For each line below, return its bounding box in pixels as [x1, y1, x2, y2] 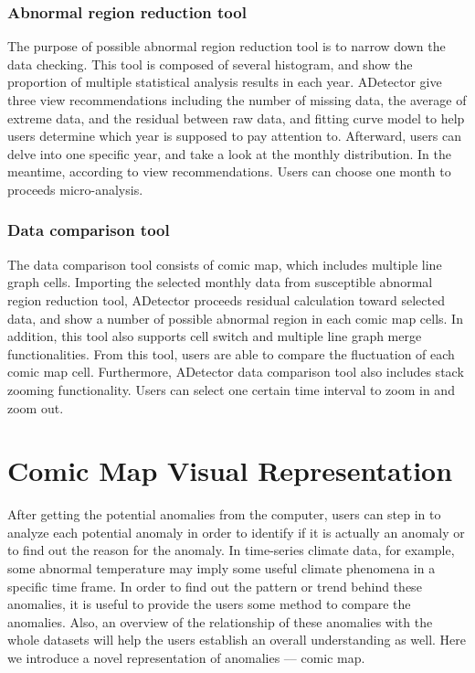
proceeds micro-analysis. [7, 179, 143, 198]
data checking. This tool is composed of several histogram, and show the [7, 54, 413, 73]
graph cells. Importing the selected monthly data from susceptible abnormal [7, 272, 433, 292]
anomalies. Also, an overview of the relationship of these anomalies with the [7, 612, 433, 631]
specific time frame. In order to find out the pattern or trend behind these [7, 576, 422, 595]
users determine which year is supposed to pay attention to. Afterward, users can [7, 126, 461, 145]
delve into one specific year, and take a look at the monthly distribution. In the [7, 144, 451, 163]
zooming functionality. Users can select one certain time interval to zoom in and [7, 379, 455, 399]
